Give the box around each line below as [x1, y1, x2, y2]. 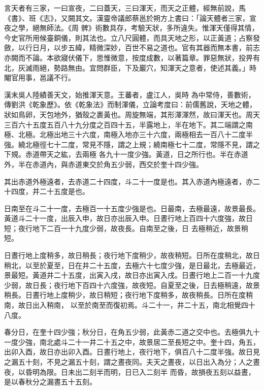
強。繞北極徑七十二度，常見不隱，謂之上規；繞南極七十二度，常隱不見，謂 [4, 139, 253, 149]
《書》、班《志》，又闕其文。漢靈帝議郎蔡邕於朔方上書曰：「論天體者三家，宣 [4, 12, 256, 23]
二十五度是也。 [39, 186, 89, 197]
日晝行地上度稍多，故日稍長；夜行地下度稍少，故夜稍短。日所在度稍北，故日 [4, 250, 260, 261]
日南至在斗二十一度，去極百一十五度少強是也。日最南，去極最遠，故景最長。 [4, 203, 260, 213]
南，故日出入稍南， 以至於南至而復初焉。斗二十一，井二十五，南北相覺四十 [4, 300, 255, 310]
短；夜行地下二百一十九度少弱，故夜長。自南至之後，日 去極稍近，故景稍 [4, 222, 248, 233]
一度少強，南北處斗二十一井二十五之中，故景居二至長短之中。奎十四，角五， [4, 336, 260, 347]
